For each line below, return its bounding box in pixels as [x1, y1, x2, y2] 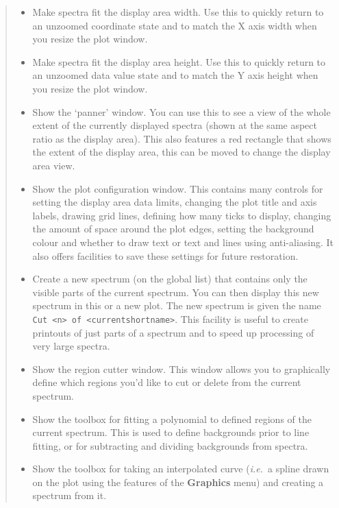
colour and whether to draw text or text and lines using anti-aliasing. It [32, 234, 334, 249]
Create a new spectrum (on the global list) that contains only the [32, 271, 307, 286]
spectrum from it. [32, 488, 107, 503]
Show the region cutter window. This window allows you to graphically [32, 361, 331, 376]
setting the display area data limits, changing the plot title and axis [32, 195, 317, 209]
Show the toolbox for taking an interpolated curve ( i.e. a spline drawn [32, 461, 329, 476]
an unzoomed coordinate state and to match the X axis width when [32, 18, 317, 32]
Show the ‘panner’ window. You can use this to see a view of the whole [32, 104, 331, 119]
